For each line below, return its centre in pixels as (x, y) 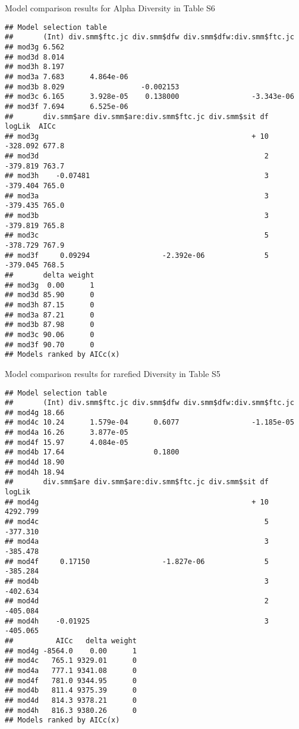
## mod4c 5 (137, 522)
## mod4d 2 (137, 601)
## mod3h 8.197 (35, 67)
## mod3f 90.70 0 (50, 345)
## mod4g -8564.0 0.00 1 (71, 651)
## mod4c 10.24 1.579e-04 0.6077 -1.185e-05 (149, 423)
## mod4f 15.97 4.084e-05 (67, 442)
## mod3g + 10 (137, 136)
